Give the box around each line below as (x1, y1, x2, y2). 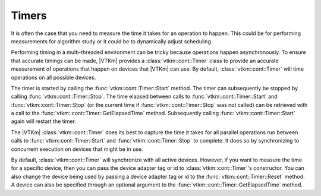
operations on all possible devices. (11, 74, 96, 81)
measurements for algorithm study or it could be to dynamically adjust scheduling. (11, 37, 213, 45)
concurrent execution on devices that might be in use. (11, 146, 143, 153)
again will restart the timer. (11, 118, 77, 125)
